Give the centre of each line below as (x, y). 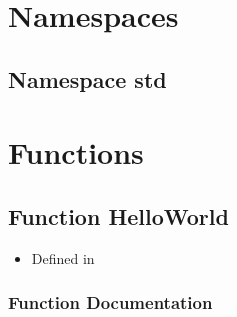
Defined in (63, 257)
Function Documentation (110, 302)
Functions (76, 152)
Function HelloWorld (118, 215)
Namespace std (87, 78)
